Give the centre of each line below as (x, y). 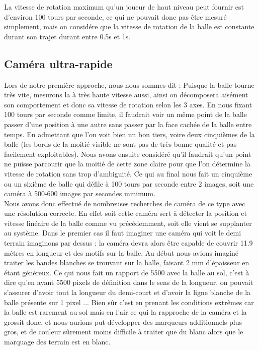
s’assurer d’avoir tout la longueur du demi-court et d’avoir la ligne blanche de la (127, 292)
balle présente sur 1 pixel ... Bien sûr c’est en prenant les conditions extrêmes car (129, 302)
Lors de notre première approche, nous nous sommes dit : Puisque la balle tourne (129, 84)
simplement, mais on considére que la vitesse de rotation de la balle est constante (129, 26)
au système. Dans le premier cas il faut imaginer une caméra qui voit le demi (123, 233)
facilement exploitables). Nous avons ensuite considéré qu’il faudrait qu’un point (128, 154)
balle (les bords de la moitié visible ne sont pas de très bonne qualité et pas (120, 144)
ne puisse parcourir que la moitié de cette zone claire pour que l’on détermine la (127, 164)
